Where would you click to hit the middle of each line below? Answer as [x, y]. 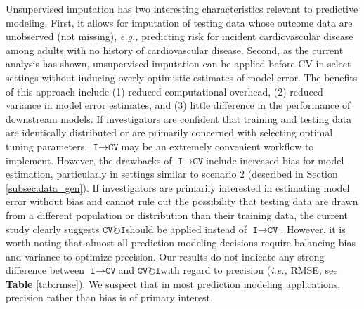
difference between [45, 270]
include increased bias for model [275, 160]
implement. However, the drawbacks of [89, 160]
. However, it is [313, 229]
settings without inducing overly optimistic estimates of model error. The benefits [182, 77]
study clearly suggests [53, 229]
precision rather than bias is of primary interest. [109, 297]
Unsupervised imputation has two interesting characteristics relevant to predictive [182, 8]
